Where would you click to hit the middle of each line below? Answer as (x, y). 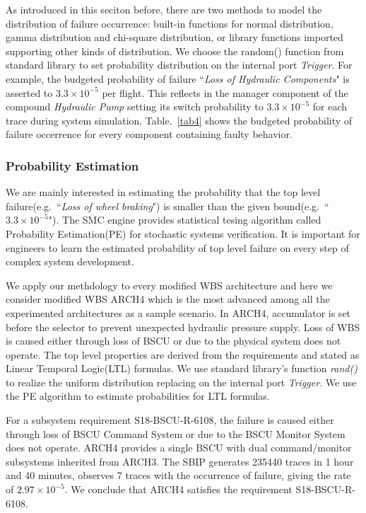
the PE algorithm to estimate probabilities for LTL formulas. (138, 396)
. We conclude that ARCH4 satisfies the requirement (178, 489)
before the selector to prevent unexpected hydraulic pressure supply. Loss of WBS (183, 327)
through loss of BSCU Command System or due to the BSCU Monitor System (176, 433)
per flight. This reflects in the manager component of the (225, 92)
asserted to (29, 92)
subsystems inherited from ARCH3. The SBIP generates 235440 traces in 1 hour (180, 461)
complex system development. (70, 261)
